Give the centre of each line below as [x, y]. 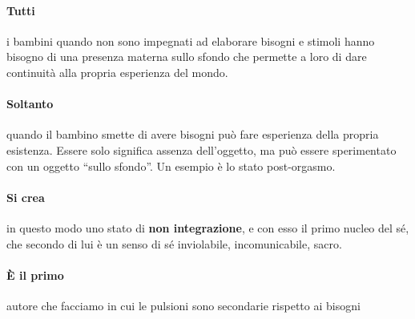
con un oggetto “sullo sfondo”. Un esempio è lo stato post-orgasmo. [171, 166]
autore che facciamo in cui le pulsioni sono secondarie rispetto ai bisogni [183, 305]
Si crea [26, 197]
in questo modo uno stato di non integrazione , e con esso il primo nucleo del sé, [208, 227]
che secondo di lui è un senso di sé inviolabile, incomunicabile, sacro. [174, 243]
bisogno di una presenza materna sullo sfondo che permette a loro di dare [187, 57]
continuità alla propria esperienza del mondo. [117, 72]
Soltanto [30, 104]
